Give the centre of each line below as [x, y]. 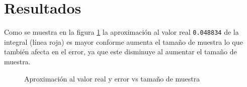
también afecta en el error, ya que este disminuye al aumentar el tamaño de [120, 52]
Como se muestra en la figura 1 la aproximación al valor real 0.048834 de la [121, 32]
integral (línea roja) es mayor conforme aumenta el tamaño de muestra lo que [123, 41]
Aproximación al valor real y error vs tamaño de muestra [112, 78]
